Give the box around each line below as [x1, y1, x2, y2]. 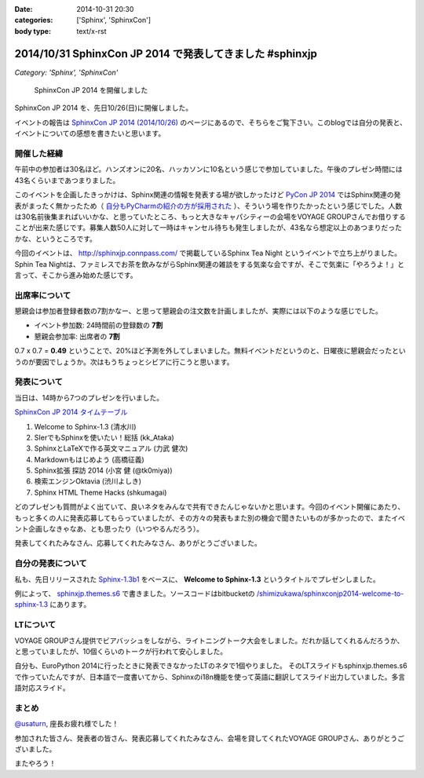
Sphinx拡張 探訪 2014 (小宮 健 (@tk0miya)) [34, 466, 173, 475]
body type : [14, 26, 51, 35]
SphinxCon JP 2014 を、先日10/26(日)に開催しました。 [14, 103, 192, 113]
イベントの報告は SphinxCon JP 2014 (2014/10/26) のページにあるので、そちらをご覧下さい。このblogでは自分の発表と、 [14, 118, 408, 127]
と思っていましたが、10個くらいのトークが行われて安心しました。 [14, 646, 228, 656]
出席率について [14, 290, 71, 301]
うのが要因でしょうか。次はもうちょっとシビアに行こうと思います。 [14, 357, 234, 367]
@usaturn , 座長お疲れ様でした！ [14, 719, 119, 729]
